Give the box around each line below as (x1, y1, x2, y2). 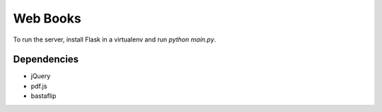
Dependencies (13, 54, 79, 66)
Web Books (13, 11, 81, 26)
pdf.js (30, 82, 47, 90)
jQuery (30, 72, 51, 80)
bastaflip (30, 92, 57, 100)
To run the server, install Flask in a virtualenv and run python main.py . (13, 35, 216, 44)
